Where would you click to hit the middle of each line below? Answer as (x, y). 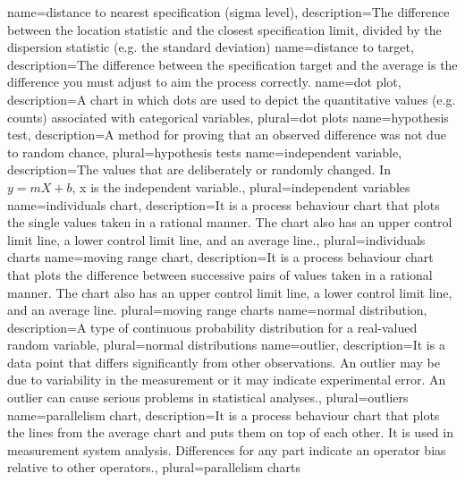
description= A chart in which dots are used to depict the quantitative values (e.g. (232, 99)
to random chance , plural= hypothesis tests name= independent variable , (205, 152)
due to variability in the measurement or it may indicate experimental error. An (227, 380)
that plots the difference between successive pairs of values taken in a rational (220, 274)
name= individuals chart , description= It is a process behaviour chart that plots (224, 204)
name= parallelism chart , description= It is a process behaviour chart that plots (224, 414)
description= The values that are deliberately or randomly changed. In (199, 169)
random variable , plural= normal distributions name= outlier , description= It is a (226, 345)
